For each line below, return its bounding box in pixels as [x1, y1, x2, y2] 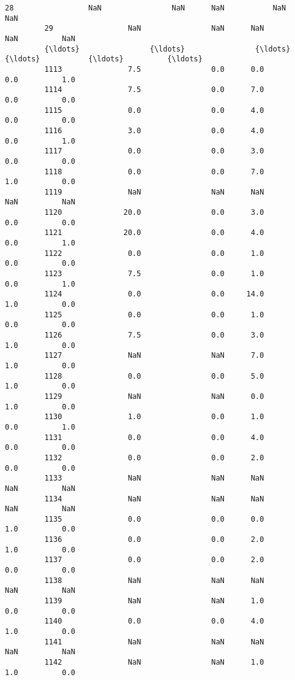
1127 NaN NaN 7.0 [44, 351, 264, 360]
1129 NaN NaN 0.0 [44, 392, 264, 401]
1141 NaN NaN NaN [44, 637, 264, 646]
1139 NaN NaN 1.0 [44, 597, 264, 606]
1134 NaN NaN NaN [44, 494, 264, 503]
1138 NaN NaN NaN [44, 576, 264, 585]
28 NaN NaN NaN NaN [5, 4, 286, 12]
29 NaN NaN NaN [44, 24, 264, 33]
